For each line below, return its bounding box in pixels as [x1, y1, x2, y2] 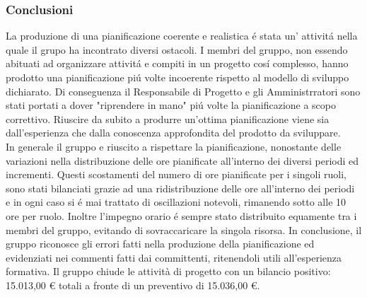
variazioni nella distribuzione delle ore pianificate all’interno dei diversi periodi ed [6, 153, 359, 168]
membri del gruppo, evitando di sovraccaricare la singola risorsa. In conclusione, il [6, 222, 362, 237]
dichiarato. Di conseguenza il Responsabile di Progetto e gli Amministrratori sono [6, 83, 361, 98]
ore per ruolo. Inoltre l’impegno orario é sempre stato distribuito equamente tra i [6, 208, 357, 223]
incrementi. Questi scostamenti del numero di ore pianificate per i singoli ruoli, [6, 167, 346, 182]
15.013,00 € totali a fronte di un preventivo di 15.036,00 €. [6, 277, 260, 292]
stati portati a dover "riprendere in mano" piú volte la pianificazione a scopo [6, 98, 337, 112]
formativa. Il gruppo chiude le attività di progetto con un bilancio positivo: [6, 264, 331, 279]
